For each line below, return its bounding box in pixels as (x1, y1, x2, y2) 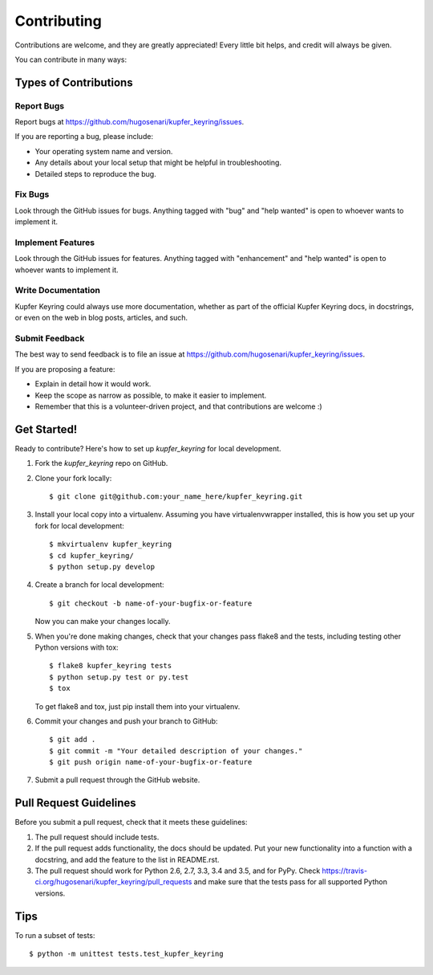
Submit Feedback (14, 333, 85, 345)
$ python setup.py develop (49, 562, 156, 571)
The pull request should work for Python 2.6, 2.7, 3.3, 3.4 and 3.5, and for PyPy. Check (34, 866, 321, 875)
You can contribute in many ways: (14, 55, 127, 64)
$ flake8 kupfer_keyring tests (49, 661, 172, 671)
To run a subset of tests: (14, 930, 95, 940)
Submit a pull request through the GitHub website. (34, 775, 200, 785)
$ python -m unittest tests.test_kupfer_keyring (29, 949, 224, 958)
